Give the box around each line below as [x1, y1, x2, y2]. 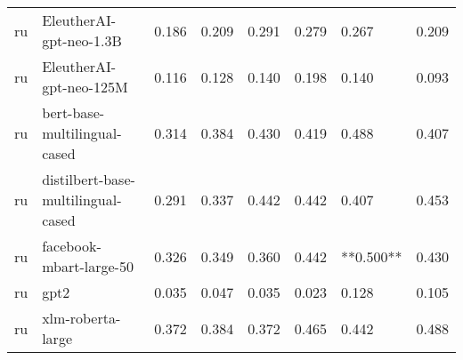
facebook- [42, 236, 102, 256]
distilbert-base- [42, 169, 135, 189]
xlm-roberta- [42, 308, 121, 328]
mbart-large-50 [42, 256, 134, 276]
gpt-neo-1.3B [42, 30, 122, 51]
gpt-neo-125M [42, 76, 128, 97]
